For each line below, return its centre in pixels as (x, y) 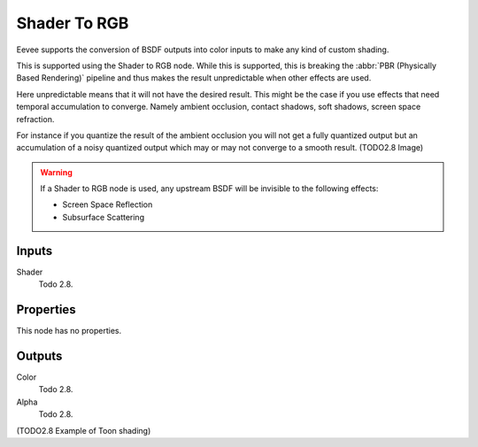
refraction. (35, 119)
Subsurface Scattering (104, 217)
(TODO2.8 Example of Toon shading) (84, 430)
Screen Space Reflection (108, 204)
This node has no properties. (69, 331)
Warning (56, 172)
